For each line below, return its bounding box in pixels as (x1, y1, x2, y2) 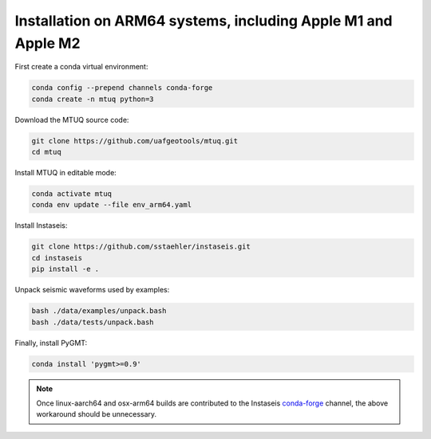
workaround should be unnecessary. (36, 410, 157, 419)
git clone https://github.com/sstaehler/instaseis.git (31, 242, 251, 251)
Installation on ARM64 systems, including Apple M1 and (14, 12, 393, 29)
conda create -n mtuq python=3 (31, 94, 155, 104)
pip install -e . (31, 265, 100, 274)
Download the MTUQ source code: (14, 115, 129, 124)
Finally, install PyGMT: (14, 338, 88, 347)
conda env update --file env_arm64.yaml (31, 200, 192, 210)
